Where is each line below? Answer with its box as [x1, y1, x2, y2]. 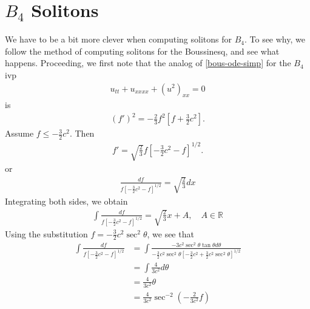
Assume [5, 127, 34, 140]
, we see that [147, 227, 194, 240]
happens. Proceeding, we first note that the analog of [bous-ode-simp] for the [5, 56, 291, 69]
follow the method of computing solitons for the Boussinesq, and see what [5, 44, 280, 57]
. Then [69, 127, 95, 140]
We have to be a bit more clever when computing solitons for [5, 33, 232, 46]
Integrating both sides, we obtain [5, 194, 128, 207]
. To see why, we [244, 33, 305, 46]
